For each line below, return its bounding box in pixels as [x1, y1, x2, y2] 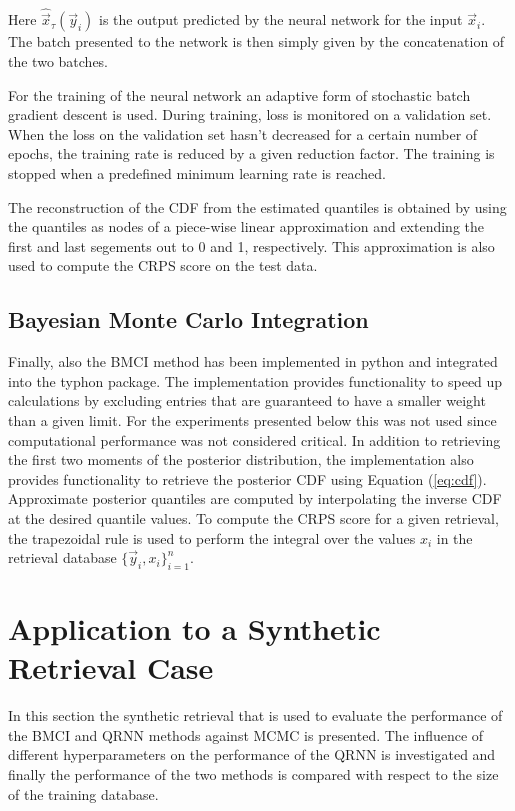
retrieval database [8, 547, 117, 568]
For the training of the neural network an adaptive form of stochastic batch [8, 84, 471, 105]
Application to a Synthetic [8, 608, 381, 649]
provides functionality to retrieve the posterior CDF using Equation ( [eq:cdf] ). [8, 468, 487, 489]
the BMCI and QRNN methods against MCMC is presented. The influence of [8, 724, 484, 745]
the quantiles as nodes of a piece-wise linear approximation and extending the [8, 216, 484, 237]
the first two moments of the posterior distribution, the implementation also [8, 449, 474, 470]
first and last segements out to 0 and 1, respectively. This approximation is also [8, 235, 495, 256]
